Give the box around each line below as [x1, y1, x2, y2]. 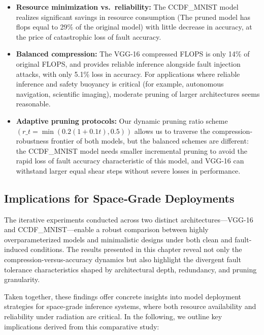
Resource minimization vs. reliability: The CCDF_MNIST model [16, 2, 239, 12]
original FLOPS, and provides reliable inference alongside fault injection [16, 58, 241, 69]
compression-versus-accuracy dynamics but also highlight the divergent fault [4, 254, 241, 265]
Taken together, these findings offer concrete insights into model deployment [4, 291, 242, 301]
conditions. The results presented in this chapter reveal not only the [30, 244, 242, 255]
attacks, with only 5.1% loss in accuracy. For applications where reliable [16, 68, 240, 79]
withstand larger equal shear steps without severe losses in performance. [16, 165, 241, 176]
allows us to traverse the [134, 125, 210, 136]
